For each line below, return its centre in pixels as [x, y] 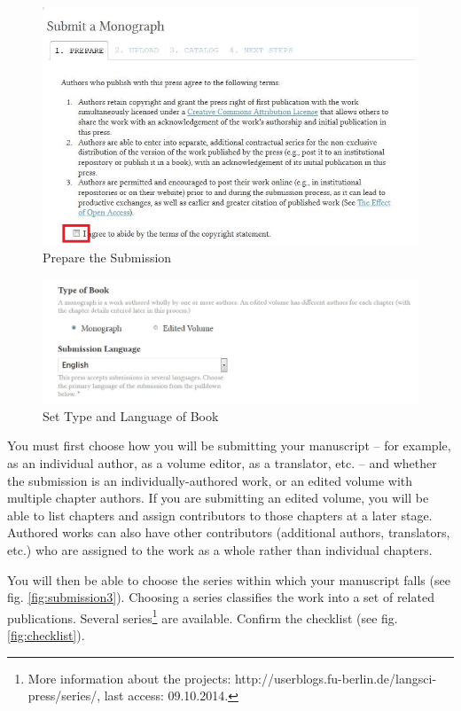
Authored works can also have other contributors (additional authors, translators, [229, 532]
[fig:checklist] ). [46, 634]
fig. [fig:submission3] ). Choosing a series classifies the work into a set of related [221, 597]
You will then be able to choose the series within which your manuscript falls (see [229, 579]
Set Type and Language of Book [131, 415]
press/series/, [64, 695]
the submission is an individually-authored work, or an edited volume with [210, 480]
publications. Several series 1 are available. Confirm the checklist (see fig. [203, 616]
